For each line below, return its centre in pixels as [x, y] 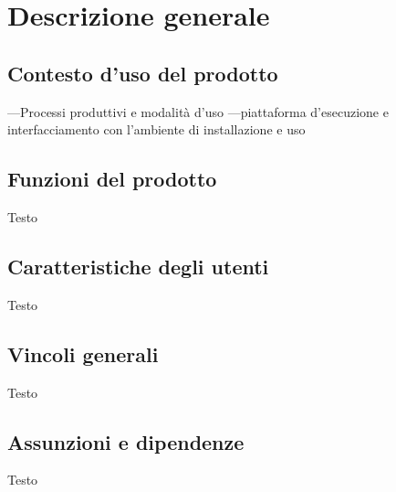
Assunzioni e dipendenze [126, 441]
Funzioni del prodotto [112, 179]
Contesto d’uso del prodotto [143, 73]
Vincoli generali [83, 353]
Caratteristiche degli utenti [138, 266]
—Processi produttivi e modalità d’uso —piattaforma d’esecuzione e [198, 111]
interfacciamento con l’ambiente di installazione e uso [156, 129]
